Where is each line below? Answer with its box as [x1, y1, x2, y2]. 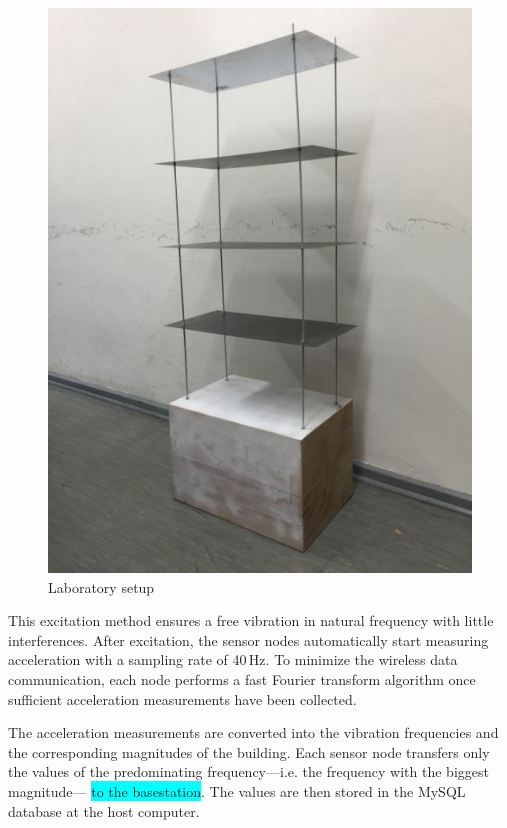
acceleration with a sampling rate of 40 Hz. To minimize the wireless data [8, 649, 458, 670]
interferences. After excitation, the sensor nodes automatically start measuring [8, 629, 489, 650]
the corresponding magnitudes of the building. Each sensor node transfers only [8, 741, 490, 762]
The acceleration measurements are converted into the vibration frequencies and [8, 722, 499, 743]
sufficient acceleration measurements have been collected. [8, 688, 357, 709]
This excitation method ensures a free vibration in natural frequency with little [8, 610, 494, 631]
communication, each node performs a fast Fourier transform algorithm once [8, 669, 476, 689]
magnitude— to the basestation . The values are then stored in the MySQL [8, 780, 466, 801]
